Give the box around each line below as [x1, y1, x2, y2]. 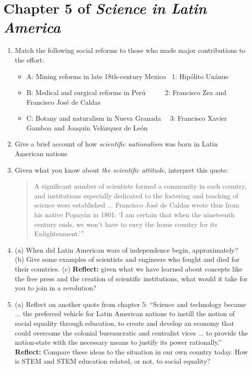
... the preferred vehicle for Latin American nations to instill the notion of [15, 308, 235, 319]
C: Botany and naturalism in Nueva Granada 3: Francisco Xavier [26, 113, 227, 123]
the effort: [15, 54, 45, 64]
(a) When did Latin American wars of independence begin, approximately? [15, 244, 238, 255]
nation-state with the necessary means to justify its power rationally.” [15, 337, 222, 347]
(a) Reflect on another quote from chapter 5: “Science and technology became [15, 299, 246, 309]
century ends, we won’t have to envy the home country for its [34, 219, 218, 229]
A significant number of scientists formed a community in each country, [34, 181, 247, 191]
